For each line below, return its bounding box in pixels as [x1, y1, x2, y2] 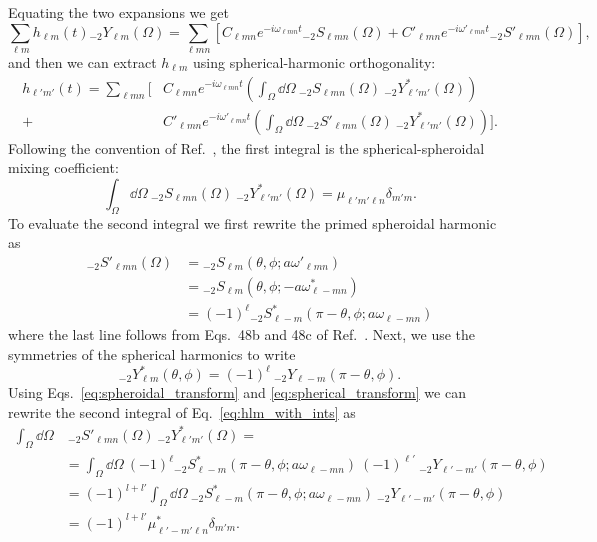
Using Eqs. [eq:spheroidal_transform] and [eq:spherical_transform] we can [8, 382, 466, 403]
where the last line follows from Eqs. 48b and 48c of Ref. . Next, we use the [8, 324, 476, 345]
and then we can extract [8, 51, 157, 72]
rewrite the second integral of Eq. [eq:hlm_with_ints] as [8, 401, 356, 422]
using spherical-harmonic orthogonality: [193, 51, 436, 72]
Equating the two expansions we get [8, 2, 229, 22]
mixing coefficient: [8, 157, 119, 178]
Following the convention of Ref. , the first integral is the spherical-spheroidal [8, 137, 485, 158]
